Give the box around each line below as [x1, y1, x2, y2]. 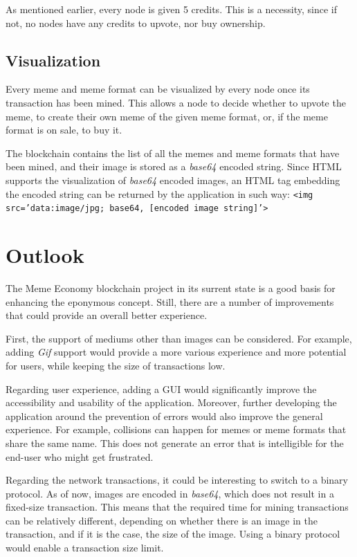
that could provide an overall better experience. [6, 308, 208, 322]
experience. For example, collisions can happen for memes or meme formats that [6, 422, 347, 437]
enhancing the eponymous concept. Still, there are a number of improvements [6, 294, 334, 309]
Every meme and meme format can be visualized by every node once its [6, 82, 310, 96]
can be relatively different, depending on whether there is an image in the [6, 513, 318, 527]
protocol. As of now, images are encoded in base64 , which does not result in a [6, 486, 334, 500]
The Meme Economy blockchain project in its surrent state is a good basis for [6, 280, 336, 295]
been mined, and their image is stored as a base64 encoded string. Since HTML [6, 159, 342, 174]
